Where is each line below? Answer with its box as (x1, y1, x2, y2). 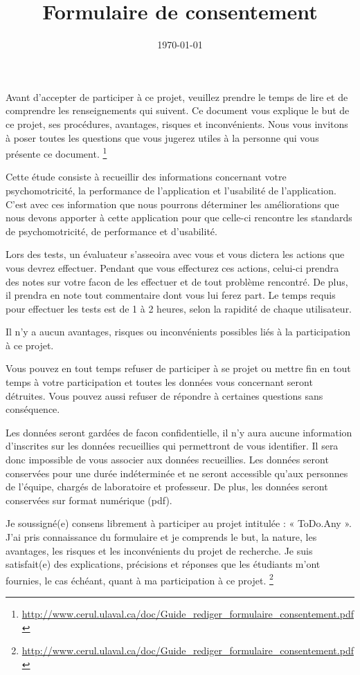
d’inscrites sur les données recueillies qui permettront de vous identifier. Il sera (6, 438, 339, 453)
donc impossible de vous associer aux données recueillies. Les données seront (6, 452, 329, 467)
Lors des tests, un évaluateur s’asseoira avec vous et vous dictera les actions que (6, 247, 345, 261)
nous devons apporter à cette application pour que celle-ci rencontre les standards (6, 210, 352, 225)
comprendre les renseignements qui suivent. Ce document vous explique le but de (6, 103, 350, 118)
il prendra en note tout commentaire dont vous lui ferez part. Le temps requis (6, 288, 336, 302)
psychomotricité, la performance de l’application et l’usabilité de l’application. (6, 183, 336, 197)
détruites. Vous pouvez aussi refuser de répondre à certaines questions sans (6, 388, 323, 403)
